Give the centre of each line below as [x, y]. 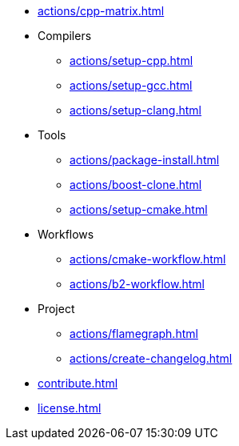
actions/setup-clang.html [136, 110]
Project [56, 309]
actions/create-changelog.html [151, 358]
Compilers [65, 36]
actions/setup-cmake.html [139, 209]
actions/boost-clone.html [136, 185]
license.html [70, 408]
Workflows [66, 234]
